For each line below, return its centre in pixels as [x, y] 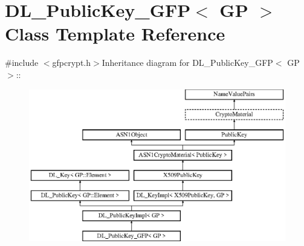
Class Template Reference [115, 34]
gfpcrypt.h [72, 63]
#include [22, 63]
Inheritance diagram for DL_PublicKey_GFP [187, 63]
